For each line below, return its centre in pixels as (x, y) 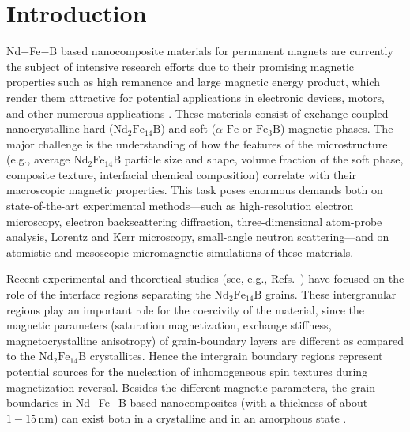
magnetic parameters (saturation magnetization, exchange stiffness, (169, 325)
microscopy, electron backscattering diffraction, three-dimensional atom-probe (194, 221)
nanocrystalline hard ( (60, 128)
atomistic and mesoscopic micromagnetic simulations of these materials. (180, 252)
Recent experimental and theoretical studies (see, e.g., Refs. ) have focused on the (205, 278)
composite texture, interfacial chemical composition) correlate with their (181, 174)
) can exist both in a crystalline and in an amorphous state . (200, 417)
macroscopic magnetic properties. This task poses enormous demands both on (195, 190)
